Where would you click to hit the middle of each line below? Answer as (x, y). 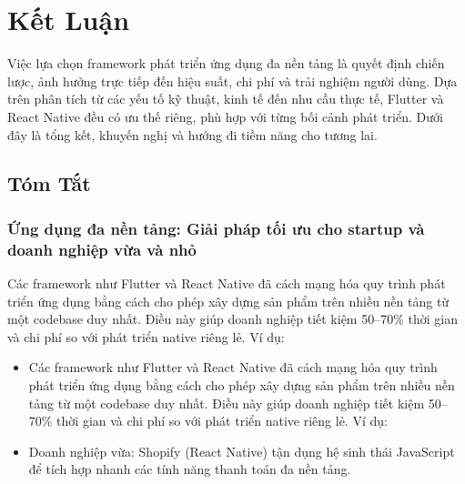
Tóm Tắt (49, 183)
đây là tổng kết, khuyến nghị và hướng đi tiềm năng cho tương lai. (192, 134)
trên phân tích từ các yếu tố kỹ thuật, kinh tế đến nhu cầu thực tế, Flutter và (226, 99)
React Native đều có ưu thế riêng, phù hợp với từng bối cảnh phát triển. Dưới (225, 116)
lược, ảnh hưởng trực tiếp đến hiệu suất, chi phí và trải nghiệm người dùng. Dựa (232, 81)
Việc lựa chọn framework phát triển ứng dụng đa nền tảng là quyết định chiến (226, 63)
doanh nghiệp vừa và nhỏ (102, 249)
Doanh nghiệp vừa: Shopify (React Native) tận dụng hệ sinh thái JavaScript (242, 451)
